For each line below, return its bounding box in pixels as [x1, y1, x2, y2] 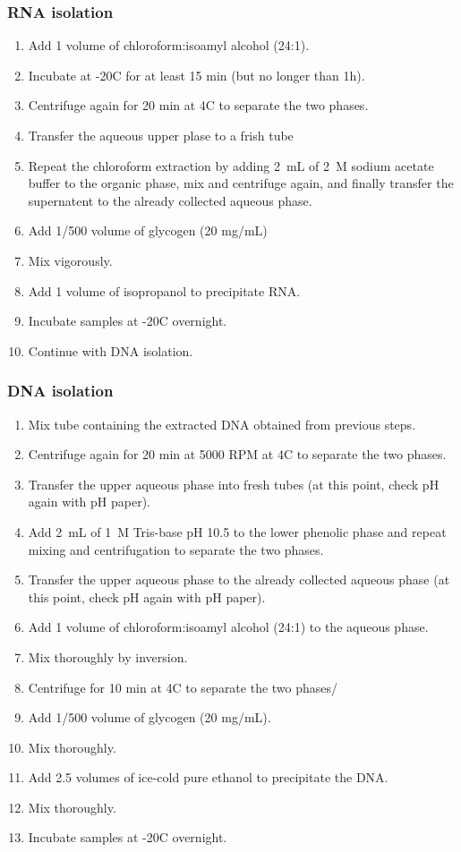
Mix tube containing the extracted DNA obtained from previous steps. [28, 414, 416, 433]
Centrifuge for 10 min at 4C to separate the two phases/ [28, 677, 338, 696]
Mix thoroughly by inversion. [28, 647, 188, 666]
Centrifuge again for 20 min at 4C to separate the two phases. [28, 96, 369, 115]
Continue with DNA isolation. [28, 341, 193, 360]
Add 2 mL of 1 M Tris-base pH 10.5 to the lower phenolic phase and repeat [28, 522, 447, 541]
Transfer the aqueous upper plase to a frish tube [28, 126, 294, 144]
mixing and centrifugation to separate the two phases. [28, 540, 324, 558]
